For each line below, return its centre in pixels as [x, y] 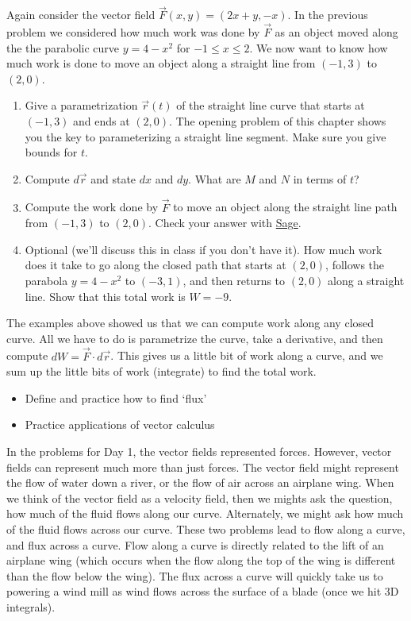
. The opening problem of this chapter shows [278, 121]
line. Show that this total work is [105, 296]
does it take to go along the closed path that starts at [156, 265]
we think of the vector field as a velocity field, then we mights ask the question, [200, 498]
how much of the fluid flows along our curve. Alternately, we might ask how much [205, 513]
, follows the [355, 265]
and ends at [102, 121]
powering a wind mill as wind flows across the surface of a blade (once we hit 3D [203, 591]
